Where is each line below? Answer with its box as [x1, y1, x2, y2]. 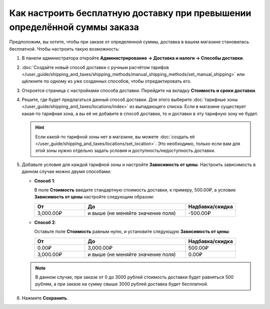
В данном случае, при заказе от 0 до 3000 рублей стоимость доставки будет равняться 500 [35, 274, 234, 280]
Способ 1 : [34, 177, 55, 183]
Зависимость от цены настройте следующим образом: [34, 194, 154, 200]
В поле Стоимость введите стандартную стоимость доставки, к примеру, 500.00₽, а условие [34, 186, 236, 192]
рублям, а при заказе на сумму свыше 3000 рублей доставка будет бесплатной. [35, 281, 208, 287]
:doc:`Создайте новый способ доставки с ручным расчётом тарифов [21, 64, 169, 70]
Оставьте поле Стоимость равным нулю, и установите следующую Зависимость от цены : [34, 228, 230, 234]
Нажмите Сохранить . [21, 295, 68, 301]
